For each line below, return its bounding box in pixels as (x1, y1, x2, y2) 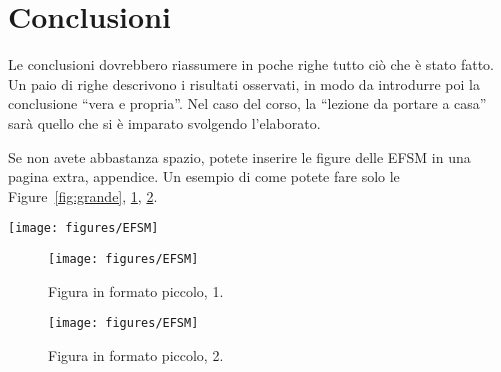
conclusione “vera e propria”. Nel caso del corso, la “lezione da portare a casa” (8, 93, 487, 114)
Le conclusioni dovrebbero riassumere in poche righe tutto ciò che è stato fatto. (8, 54, 495, 75)
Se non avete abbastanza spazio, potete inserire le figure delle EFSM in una (8, 146, 471, 167)
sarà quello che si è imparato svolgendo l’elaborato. (8, 112, 321, 133)
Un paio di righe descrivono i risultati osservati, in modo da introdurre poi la (8, 73, 480, 94)
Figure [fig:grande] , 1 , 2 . (8, 185, 158, 206)
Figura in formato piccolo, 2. (48, 344, 224, 365)
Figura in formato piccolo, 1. (48, 280, 224, 301)
